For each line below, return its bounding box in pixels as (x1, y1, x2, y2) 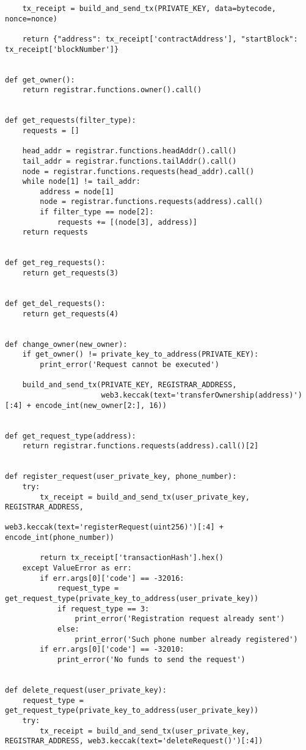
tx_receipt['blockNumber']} (5, 45, 119, 54)
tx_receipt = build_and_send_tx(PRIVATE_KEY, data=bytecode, (22, 4, 276, 13)
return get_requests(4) (22, 309, 119, 318)
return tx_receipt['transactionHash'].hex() (40, 553, 224, 562)
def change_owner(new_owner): (5, 340, 128, 349)
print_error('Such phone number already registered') (75, 635, 298, 644)
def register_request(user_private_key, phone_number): (5, 472, 237, 481)
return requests (22, 228, 89, 237)
